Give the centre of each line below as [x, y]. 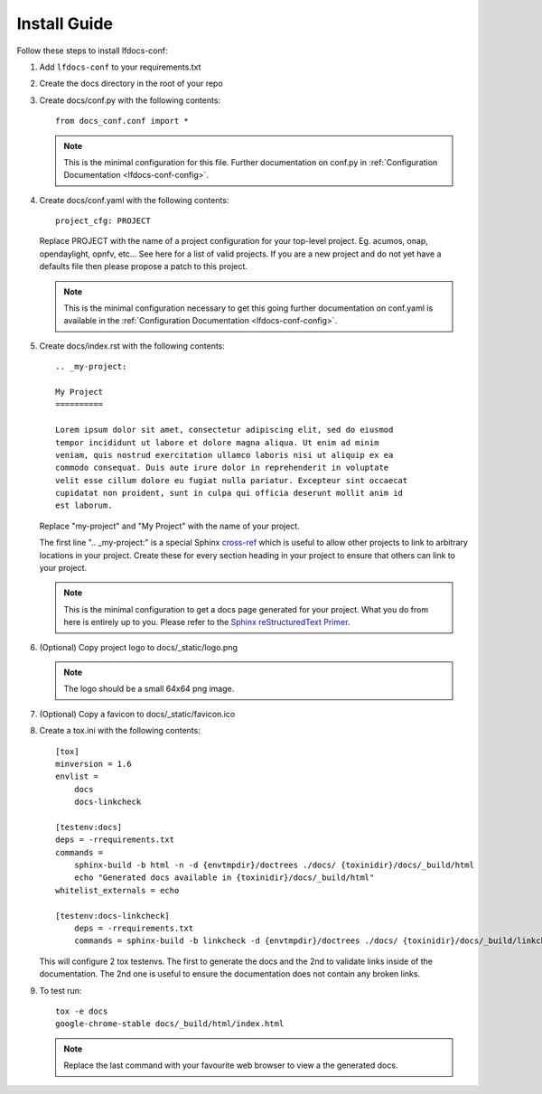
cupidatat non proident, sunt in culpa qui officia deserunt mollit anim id [229, 493]
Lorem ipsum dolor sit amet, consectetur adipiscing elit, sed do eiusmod [224, 430]
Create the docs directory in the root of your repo [131, 84]
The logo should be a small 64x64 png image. [149, 689]
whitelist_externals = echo [117, 890]
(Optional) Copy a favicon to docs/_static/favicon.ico [137, 714]
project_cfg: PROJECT [103, 221]
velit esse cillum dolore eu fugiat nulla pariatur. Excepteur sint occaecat [232, 480]
